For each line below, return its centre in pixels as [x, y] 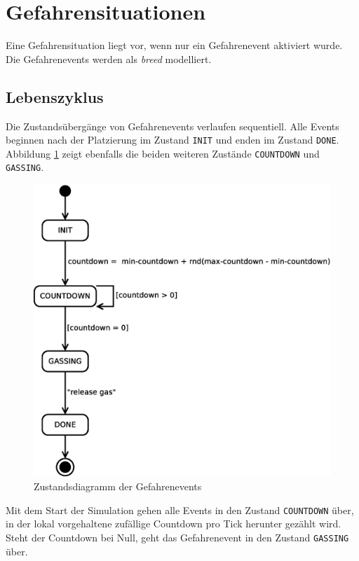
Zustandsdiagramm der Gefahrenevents [118, 486]
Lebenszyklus [55, 96]
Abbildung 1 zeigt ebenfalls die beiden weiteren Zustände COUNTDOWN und [163, 153]
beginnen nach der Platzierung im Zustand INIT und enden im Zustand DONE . [172, 140]
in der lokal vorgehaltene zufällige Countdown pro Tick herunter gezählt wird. [174, 524]
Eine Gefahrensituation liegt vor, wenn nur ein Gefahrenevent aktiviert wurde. [174, 45]
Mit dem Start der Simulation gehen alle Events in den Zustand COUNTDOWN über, [180, 510]
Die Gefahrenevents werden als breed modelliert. [109, 58]
